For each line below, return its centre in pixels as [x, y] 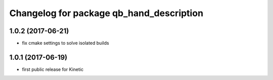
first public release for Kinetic [53, 69]
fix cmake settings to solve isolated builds [65, 43]
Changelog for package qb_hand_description [106, 13]
